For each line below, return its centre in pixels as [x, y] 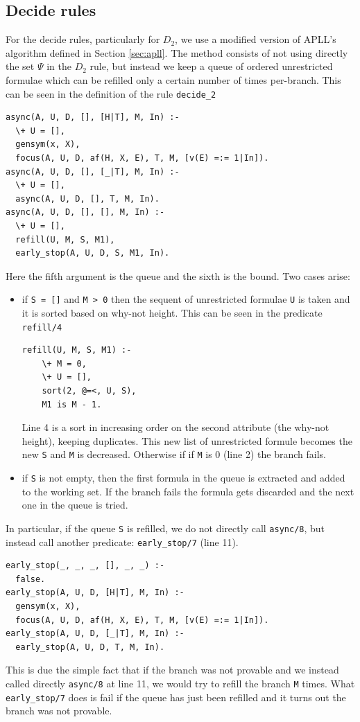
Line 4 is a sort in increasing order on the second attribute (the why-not [175, 427]
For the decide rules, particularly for [83, 39]
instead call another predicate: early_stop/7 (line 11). [122, 541]
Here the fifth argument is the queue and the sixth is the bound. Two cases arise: [178, 275]
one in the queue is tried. [75, 505]
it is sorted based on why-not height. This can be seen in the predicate [172, 313]
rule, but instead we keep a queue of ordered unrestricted [211, 66]
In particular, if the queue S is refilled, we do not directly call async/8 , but [165, 528]
